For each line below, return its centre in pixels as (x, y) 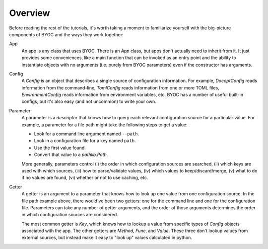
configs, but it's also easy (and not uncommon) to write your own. (89, 101)
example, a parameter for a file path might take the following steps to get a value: (105, 125)
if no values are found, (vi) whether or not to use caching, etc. (85, 178)
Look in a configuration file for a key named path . (85, 141)
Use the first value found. (60, 148)
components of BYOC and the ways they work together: (66, 34)
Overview (30, 13)
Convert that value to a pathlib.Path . (71, 155)
